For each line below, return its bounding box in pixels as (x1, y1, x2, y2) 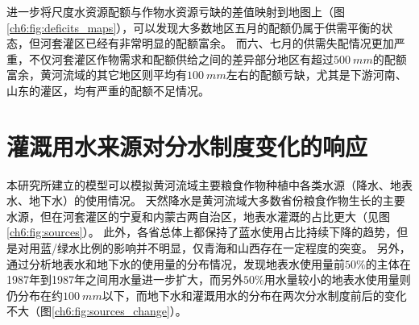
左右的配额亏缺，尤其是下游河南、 (226, 66, 407, 83)
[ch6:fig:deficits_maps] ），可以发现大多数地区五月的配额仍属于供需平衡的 (6, 19, 382, 35)
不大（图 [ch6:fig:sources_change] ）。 (6, 302, 187, 319)
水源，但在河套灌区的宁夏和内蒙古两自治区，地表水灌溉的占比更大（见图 (6, 207, 390, 224)
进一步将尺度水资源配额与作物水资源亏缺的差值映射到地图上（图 (6, 3, 345, 19)
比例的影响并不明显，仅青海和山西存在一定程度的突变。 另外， (79, 240, 411, 256)
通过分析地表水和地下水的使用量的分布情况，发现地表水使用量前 (6, 255, 345, 272)
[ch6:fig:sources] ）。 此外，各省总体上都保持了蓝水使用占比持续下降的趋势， (6, 223, 397, 240)
